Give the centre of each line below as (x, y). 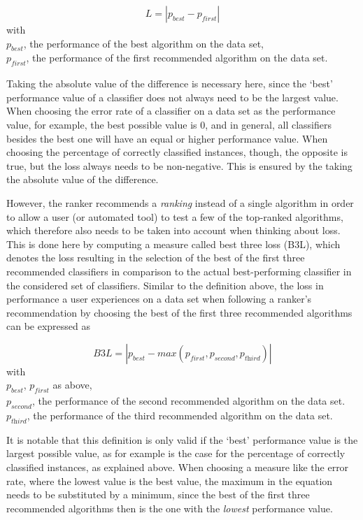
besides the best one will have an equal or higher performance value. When (167, 138)
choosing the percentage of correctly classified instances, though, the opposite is (177, 152)
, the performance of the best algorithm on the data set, (143, 43)
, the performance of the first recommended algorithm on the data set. (177, 58)
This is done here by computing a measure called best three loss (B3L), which (173, 244)
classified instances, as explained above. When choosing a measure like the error (178, 467)
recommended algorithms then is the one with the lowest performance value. (170, 508)
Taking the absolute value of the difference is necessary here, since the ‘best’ (170, 84)
